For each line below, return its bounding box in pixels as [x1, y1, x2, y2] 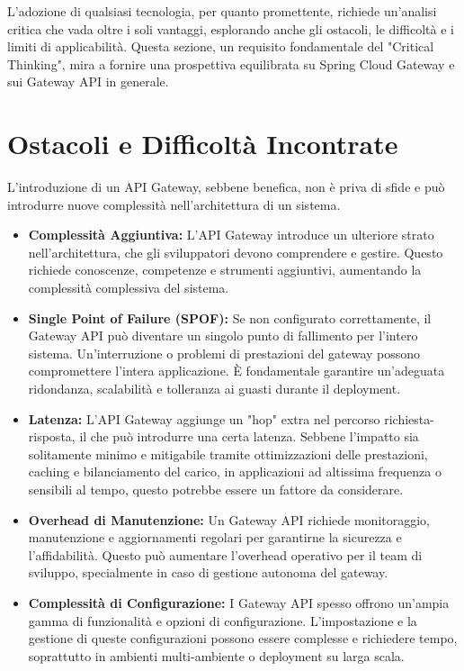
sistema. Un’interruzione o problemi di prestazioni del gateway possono [28, 343, 421, 362]
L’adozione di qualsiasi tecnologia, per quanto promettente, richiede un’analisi [7, 2, 437, 20]
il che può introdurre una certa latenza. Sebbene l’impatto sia [79, 427, 419, 446]
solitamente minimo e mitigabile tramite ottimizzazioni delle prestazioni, [28, 444, 428, 463]
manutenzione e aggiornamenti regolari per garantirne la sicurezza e [28, 528, 402, 547]
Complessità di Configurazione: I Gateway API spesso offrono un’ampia [28, 593, 450, 612]
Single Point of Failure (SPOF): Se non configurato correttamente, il [28, 308, 432, 327]
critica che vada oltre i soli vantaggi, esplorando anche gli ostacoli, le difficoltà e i [7, 19, 454, 38]
